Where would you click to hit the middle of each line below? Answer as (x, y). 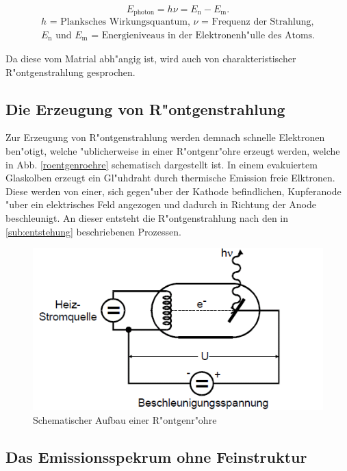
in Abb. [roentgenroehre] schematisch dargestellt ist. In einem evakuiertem (162, 164)
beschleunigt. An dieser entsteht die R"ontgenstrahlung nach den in (147, 217)
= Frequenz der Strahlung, (258, 22)
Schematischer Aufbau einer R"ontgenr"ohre (125, 419)
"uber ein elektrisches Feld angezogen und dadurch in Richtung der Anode (161, 204)
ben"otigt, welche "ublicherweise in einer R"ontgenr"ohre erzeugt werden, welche (173, 150)
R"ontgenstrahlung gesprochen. (70, 72)
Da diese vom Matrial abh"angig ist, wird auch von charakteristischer (151, 58)
